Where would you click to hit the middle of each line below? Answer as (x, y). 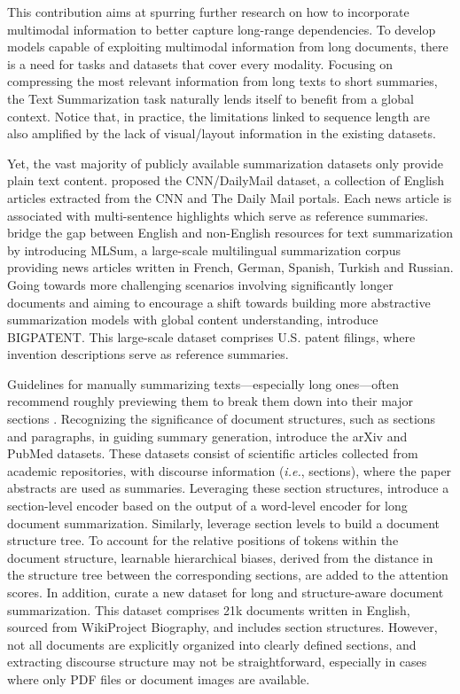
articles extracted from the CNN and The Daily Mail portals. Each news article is (230, 197)
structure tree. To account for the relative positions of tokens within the (203, 540)
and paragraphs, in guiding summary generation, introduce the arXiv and (207, 436)
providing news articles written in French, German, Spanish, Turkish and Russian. (230, 267)
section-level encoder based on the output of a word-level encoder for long (207, 506)
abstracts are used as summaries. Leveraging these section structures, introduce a (228, 488)
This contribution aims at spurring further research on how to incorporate (208, 12)
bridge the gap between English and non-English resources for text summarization (230, 233)
